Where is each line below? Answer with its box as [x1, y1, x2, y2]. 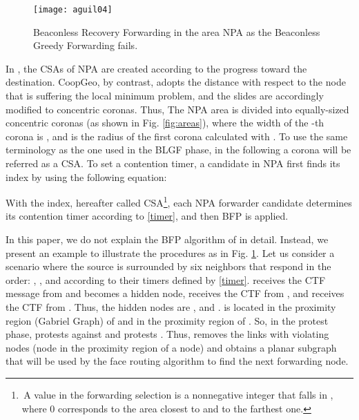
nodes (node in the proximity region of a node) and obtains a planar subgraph [6, 340, 337, 354]
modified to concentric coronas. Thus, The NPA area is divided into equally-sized [6, 102, 349, 116]
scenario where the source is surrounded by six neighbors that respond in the [6, 259, 331, 274]
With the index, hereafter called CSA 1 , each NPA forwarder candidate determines [6, 193, 352, 209]
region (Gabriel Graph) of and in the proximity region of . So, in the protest [6, 313, 329, 327]
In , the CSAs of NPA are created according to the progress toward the [6, 61, 307, 75]
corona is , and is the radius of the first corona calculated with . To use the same [6, 128, 348, 143]
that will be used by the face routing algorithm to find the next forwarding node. [6, 354, 349, 368]
